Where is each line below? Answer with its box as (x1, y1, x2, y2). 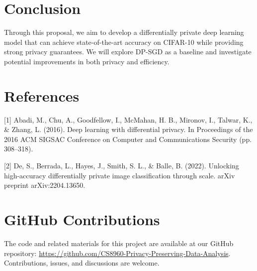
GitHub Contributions (4, 209, 160, 229)
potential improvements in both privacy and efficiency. (4, 56, 170, 66)
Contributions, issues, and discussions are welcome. (4, 258, 160, 268)
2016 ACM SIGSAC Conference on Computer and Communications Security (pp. (4, 134, 252, 144)
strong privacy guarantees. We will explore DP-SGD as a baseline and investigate (4, 46, 252, 57)
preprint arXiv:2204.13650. (4, 180, 86, 190)
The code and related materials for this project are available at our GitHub (4, 238, 234, 248)
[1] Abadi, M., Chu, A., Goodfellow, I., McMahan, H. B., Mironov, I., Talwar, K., (4, 114, 253, 125)
